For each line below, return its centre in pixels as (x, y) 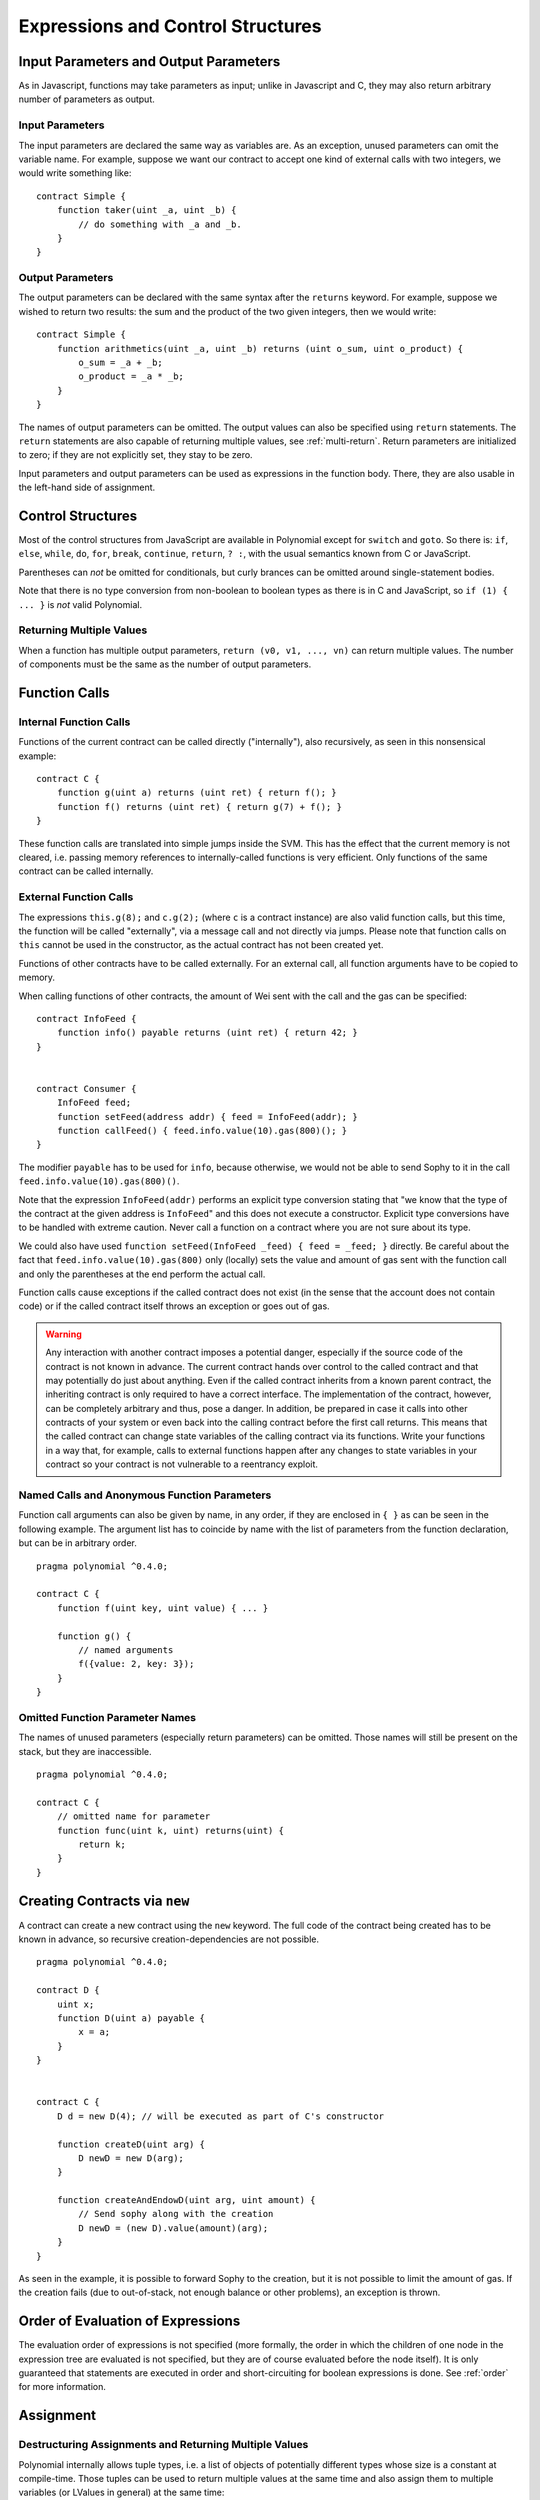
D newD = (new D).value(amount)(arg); (173, 2228)
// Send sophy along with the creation (176, 2214)
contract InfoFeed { (86, 1018)
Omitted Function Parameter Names (107, 1717)
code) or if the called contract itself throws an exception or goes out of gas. (174, 1306)
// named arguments (126, 1649)
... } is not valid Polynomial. (80, 604)
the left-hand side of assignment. (87, 487)
